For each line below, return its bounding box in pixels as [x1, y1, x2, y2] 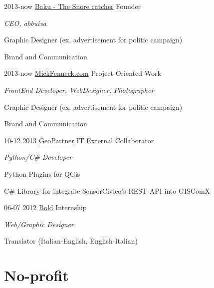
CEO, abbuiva [4, 17, 47, 28]
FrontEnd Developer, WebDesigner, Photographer [4, 84, 154, 95]
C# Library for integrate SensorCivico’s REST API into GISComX [4, 185, 211, 196]
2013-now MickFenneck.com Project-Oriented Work [4, 68, 161, 78]
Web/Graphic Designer [4, 219, 74, 229]
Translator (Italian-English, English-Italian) [4, 236, 138, 246]
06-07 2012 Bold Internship [4, 202, 87, 213]
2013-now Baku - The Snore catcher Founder [4, 1, 141, 11]
